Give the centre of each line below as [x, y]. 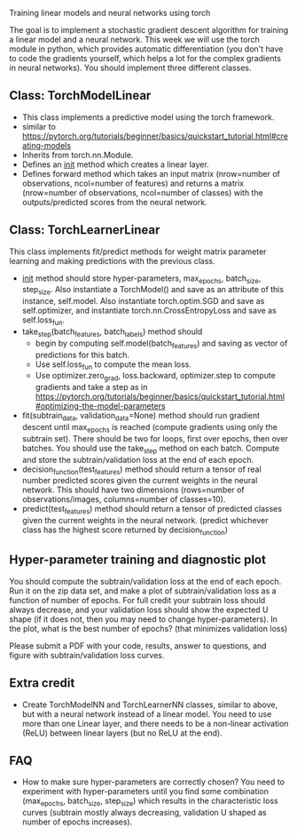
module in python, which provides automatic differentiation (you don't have [146, 49]
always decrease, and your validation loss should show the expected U [139, 609]
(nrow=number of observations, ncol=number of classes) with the [142, 192]
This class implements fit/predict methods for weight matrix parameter [138, 251]
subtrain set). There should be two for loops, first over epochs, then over [155, 438]
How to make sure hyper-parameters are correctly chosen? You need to [153, 782]
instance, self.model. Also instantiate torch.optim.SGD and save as [143, 301]
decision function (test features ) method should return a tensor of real [141, 470]
